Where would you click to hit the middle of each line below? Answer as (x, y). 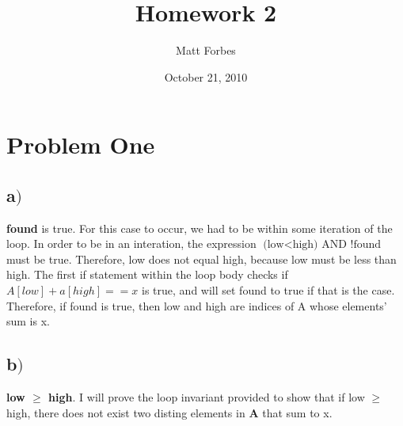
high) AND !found (337, 245)
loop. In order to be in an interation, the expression (131, 243)
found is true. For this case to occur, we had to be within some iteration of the (200, 228)
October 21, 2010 (206, 76)
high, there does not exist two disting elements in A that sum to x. (169, 412)
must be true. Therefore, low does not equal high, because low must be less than (201, 259)
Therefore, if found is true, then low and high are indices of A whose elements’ (197, 305)
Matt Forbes (206, 50)
